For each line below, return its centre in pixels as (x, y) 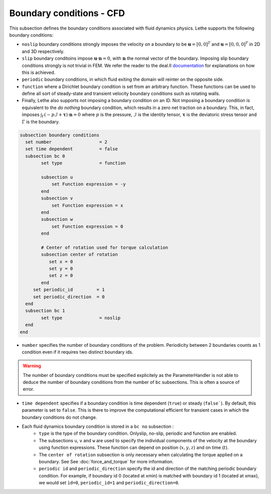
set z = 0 (61, 276)
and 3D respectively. (43, 51)
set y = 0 (61, 269)
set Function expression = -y (89, 184)
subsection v (57, 198)
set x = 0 (61, 262)
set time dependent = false (72, 149)
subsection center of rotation (79, 255)
